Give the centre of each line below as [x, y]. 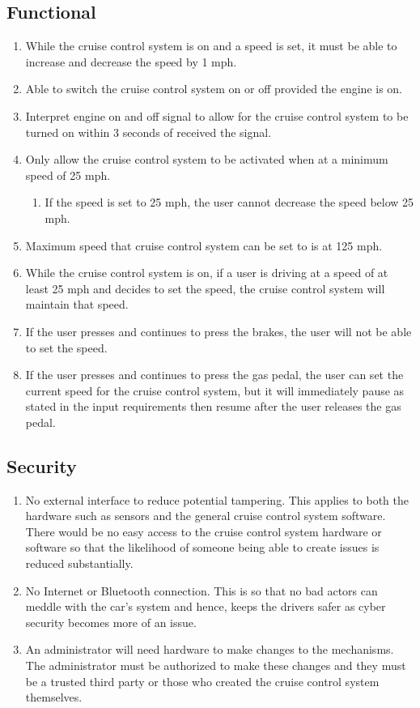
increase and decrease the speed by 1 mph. [131, 61]
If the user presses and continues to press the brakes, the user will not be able [218, 331]
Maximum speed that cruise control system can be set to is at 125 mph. [204, 245]
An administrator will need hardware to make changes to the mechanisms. [210, 649]
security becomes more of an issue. [111, 622]
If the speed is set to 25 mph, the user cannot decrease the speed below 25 [229, 202]
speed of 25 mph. [68, 175]
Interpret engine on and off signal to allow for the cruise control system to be [217, 115]
